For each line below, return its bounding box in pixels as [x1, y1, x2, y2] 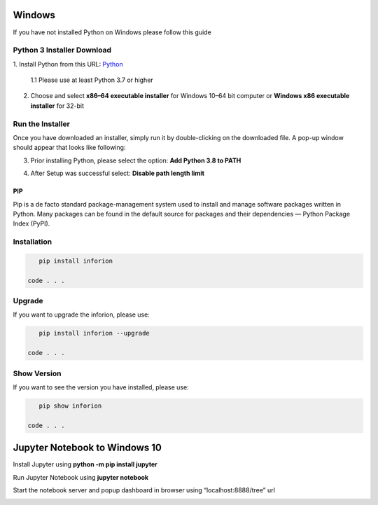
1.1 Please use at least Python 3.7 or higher [30, 76, 153, 84]
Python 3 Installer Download [13, 46, 112, 55]
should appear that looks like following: [13, 144, 126, 152]
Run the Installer [13, 119, 70, 129]
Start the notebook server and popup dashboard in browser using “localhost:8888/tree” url [13, 485, 276, 494]
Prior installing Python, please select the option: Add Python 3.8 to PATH [30, 156, 241, 165]
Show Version [13, 368, 62, 378]
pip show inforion [38, 401, 102, 410]
